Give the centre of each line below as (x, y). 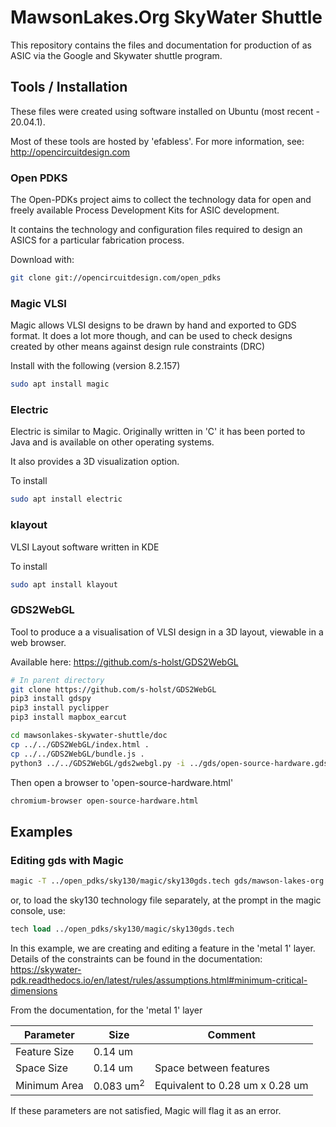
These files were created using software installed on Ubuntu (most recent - (165, 111)
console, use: (38, 911)
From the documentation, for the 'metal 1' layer (106, 1010)
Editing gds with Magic (67, 860)
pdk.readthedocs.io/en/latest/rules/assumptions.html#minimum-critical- (159, 980)
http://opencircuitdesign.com (70, 152)
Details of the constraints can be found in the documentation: (136, 958)
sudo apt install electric (66, 499)
